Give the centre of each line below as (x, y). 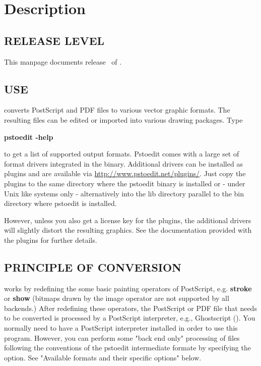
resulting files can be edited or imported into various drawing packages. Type (123, 119)
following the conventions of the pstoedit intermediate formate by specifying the (127, 348)
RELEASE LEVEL (54, 40)
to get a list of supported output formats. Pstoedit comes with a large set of (122, 154)
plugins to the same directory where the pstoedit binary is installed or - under (125, 183)
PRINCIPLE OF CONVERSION (93, 267)
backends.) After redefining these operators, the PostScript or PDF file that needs (130, 308)
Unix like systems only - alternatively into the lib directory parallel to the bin (124, 193)
